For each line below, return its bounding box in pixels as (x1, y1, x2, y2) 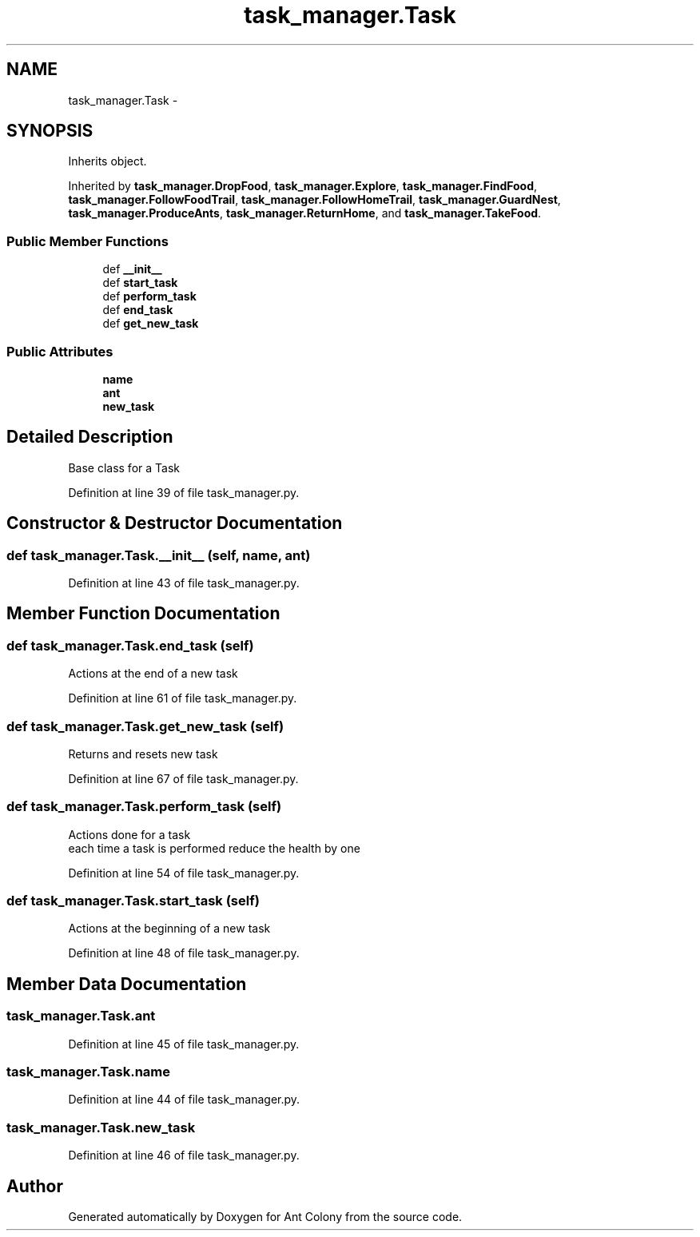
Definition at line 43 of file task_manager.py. (68, 576, 300, 590)
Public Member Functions (6, 233, 169, 249)
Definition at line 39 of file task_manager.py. (68, 485, 300, 499)
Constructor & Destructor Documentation (6, 513, 343, 534)
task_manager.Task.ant (6, 1008, 156, 1024)
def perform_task (102, 289, 197, 304)
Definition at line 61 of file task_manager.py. (68, 691, 297, 706)
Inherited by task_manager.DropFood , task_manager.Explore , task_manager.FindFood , (68, 179, 538, 193)
